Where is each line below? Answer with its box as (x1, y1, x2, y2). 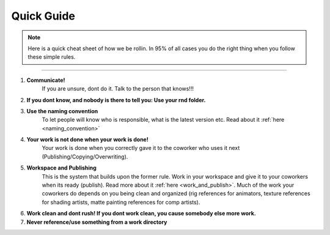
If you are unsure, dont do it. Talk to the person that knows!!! (42, 85, 194, 92)
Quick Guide (11, 9, 76, 23)
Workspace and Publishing (26, 164, 97, 171)
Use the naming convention (26, 107, 98, 114)
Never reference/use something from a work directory (26, 218, 167, 226)
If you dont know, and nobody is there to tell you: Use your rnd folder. (26, 96, 206, 103)
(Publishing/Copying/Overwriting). (42, 153, 128, 160)
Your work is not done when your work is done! (26, 136, 149, 143)
